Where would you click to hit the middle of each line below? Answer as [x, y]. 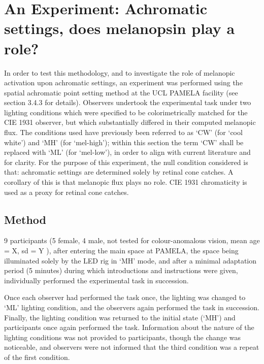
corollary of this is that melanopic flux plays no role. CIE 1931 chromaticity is [126, 182]
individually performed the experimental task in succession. [96, 280]
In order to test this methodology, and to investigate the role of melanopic [120, 72]
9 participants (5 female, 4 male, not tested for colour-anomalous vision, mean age [132, 240]
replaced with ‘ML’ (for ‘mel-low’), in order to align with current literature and [127, 152]
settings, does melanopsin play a [120, 28]
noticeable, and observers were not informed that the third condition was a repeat [132, 347]
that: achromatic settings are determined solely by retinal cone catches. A [119, 172]
